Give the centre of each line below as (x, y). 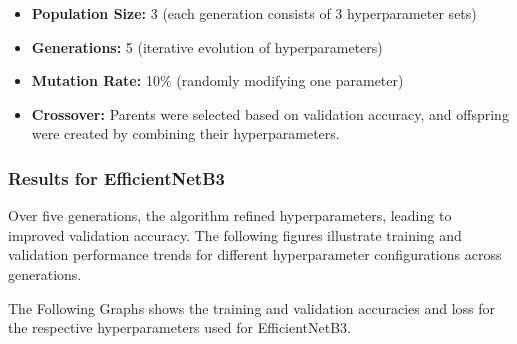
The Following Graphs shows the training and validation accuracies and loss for (252, 307)
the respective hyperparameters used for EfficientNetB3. (180, 327)
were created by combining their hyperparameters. (185, 133)
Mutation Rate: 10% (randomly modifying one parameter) (217, 80)
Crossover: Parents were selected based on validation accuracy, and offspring (270, 113)
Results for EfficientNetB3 (116, 177)
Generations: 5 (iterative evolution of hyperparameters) (207, 46)
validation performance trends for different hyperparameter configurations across (255, 254)
